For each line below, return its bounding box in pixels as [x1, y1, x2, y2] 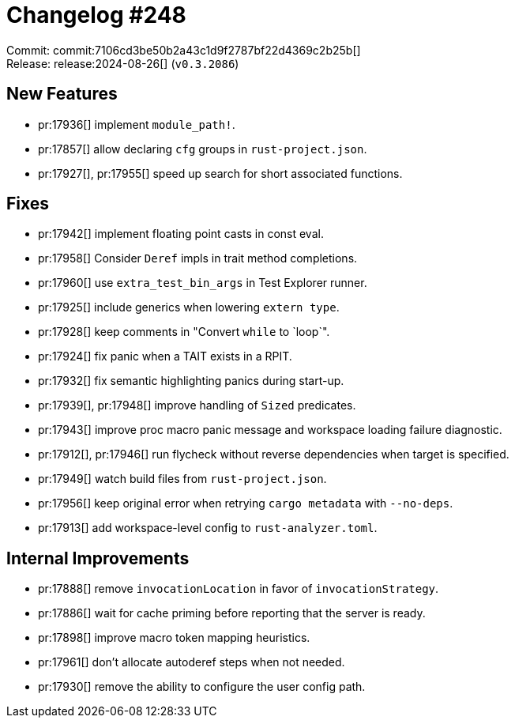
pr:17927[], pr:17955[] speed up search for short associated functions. [38, 166, 403, 180]
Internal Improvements [6, 548, 190, 568]
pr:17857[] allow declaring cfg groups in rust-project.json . [38, 141, 367, 156]
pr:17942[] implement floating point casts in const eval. [38, 227, 324, 241]
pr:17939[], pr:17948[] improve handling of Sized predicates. [38, 398, 356, 413]
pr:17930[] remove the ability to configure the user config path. [38, 680, 366, 694]
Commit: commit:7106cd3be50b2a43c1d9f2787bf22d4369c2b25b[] [6, 43, 361, 57]
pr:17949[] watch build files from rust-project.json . [38, 472, 327, 486]
